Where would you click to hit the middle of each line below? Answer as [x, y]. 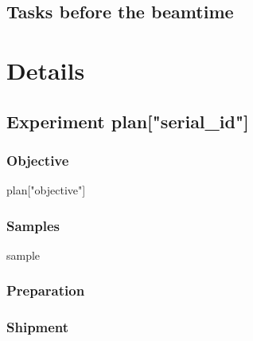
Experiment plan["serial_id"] [128, 121]
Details [46, 70]
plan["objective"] [46, 190]
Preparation [46, 290]
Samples [33, 225]
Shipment [38, 327]
